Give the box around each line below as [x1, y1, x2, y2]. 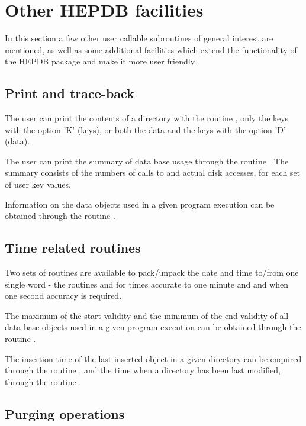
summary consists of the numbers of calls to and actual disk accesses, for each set [5, 166, 301, 179]
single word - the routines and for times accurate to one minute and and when [5, 277, 289, 290]
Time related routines [5, 238, 141, 257]
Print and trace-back [5, 84, 134, 102]
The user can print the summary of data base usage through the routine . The [5, 154, 289, 167]
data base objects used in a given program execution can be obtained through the [5, 321, 301, 333]
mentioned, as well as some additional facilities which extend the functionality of [5, 43, 297, 56]
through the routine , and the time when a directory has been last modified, [5, 364, 281, 376]
